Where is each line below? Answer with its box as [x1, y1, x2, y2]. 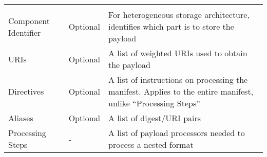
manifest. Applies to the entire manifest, [108, 85, 254, 97]
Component [8, 14, 50, 27]
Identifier [8, 26, 41, 38]
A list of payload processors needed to [108, 127, 245, 139]
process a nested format [108, 139, 194, 150]
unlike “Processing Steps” [108, 97, 200, 109]
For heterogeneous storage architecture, [108, 9, 250, 20]
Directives [8, 85, 44, 97]
